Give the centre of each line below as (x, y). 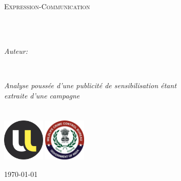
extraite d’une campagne (42, 95)
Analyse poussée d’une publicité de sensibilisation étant (90, 85)
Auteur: (16, 51)
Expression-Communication (47, 6)
